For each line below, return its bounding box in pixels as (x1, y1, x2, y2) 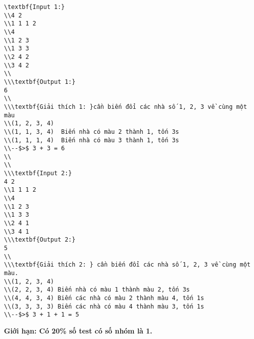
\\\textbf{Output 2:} (4, 236, 76, 244)
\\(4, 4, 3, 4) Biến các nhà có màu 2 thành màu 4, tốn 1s (4, 294, 204, 302)
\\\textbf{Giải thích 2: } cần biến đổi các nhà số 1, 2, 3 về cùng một (4, 261, 251, 269)
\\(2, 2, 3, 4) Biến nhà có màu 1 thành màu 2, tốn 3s (4, 286, 190, 294)
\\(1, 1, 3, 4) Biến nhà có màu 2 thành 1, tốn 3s (4, 128, 179, 135)
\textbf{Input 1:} (4, 3, 65, 10)
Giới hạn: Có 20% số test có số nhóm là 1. (4, 325, 153, 336)
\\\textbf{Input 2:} (4, 170, 72, 177)
